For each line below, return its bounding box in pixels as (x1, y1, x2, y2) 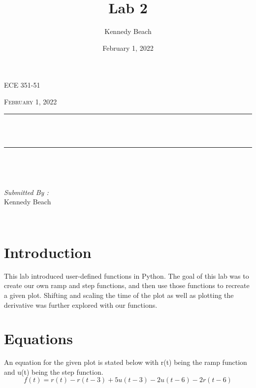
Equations (4, 328, 73, 349)
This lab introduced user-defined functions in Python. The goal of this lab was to (4, 270, 249, 281)
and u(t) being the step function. (4, 366, 103, 377)
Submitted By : (4, 187, 49, 197)
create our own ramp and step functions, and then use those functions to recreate (4, 280, 250, 291)
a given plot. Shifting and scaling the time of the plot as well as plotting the (4, 290, 234, 300)
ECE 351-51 (4, 80, 40, 90)
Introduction (4, 242, 92, 262)
